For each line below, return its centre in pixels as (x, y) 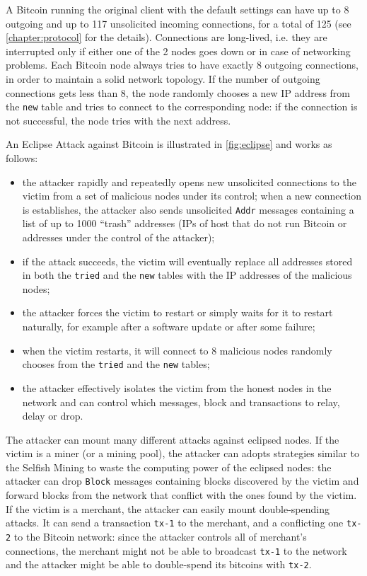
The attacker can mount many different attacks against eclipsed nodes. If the (173, 439)
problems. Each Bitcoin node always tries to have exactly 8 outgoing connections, (182, 65)
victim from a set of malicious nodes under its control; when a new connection (192, 196)
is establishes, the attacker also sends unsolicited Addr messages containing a (188, 209)
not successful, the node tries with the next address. (118, 120)
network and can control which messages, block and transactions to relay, (181, 402)
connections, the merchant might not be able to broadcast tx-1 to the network (176, 550)
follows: (22, 158)
